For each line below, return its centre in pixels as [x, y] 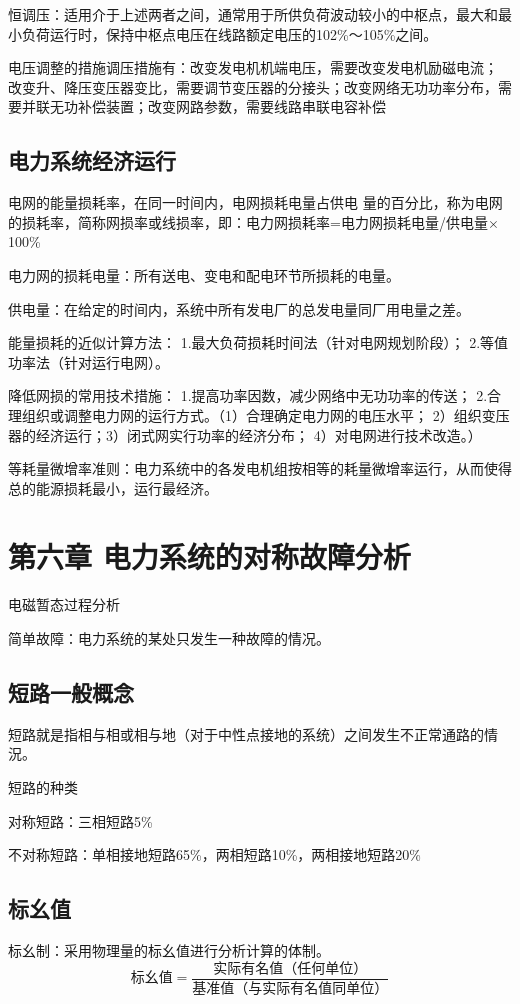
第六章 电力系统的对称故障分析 [209, 556]
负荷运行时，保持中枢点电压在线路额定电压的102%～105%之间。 [229, 33]
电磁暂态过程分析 [64, 604]
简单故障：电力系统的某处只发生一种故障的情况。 [169, 638]
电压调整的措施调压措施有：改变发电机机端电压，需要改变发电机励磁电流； [253, 67]
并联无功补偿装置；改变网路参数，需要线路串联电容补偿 [203, 106]
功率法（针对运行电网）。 [88, 361]
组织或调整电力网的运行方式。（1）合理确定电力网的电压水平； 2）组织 [251, 414]
